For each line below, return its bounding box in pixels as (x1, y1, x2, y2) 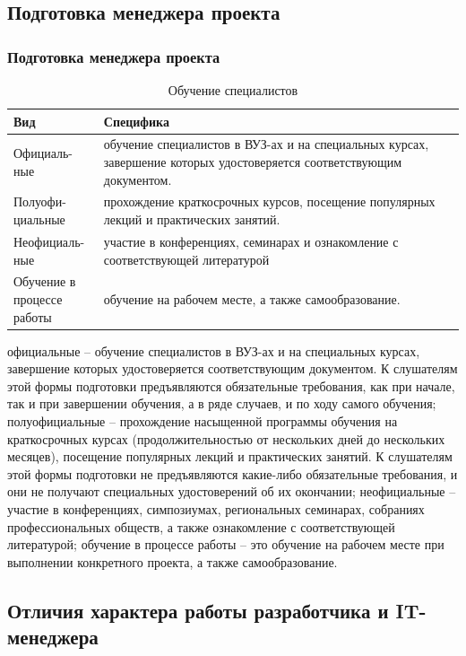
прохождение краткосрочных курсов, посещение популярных (103, 192, 436, 211)
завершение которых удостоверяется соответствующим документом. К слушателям (7, 359, 458, 378)
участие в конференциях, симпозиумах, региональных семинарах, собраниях (7, 499, 425, 518)
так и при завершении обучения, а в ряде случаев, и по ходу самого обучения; (7, 394, 436, 413)
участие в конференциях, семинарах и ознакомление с (103, 232, 399, 250)
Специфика (103, 111, 169, 130)
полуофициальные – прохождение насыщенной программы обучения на (7, 412, 398, 430)
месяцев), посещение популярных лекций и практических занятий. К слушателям (7, 447, 453, 466)
